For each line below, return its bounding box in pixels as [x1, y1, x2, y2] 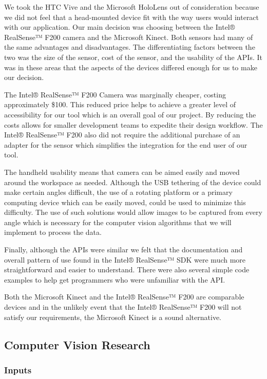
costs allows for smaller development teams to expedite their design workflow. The [4, 119, 263, 130]
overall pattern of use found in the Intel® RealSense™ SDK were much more [4, 254, 246, 265]
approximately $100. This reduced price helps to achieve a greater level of [4, 99, 236, 110]
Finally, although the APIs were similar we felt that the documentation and [4, 244, 243, 255]
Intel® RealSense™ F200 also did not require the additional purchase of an [4, 129, 240, 140]
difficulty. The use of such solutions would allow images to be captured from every [4, 207, 262, 217]
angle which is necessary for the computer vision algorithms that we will [4, 216, 232, 227]
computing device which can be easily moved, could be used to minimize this [4, 196, 246, 207]
